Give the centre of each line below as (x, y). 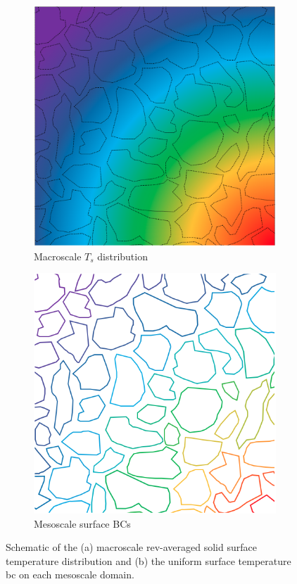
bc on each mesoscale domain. (70, 575)
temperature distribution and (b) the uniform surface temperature (148, 560)
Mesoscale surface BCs (82, 523)
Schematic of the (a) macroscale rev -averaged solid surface (131, 547)
